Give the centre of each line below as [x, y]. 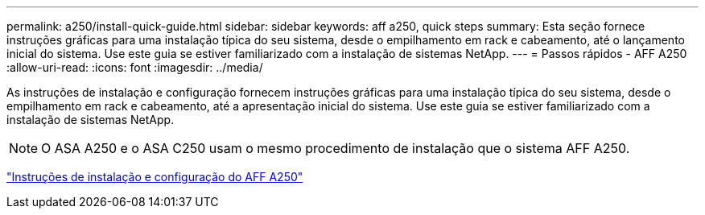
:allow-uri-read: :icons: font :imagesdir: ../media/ [135, 67]
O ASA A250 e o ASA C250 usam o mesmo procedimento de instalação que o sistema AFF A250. [336, 148]
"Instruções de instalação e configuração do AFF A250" [155, 177]
